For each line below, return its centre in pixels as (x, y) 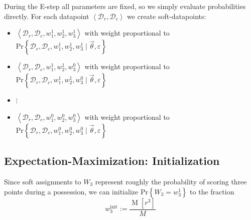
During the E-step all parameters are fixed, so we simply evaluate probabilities (125, 6)
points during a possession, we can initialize (71, 191)
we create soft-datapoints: (167, 16)
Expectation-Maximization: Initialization (112, 161)
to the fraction (212, 191)
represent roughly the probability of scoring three (171, 181)
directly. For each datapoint (47, 16)
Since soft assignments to (43, 181)
